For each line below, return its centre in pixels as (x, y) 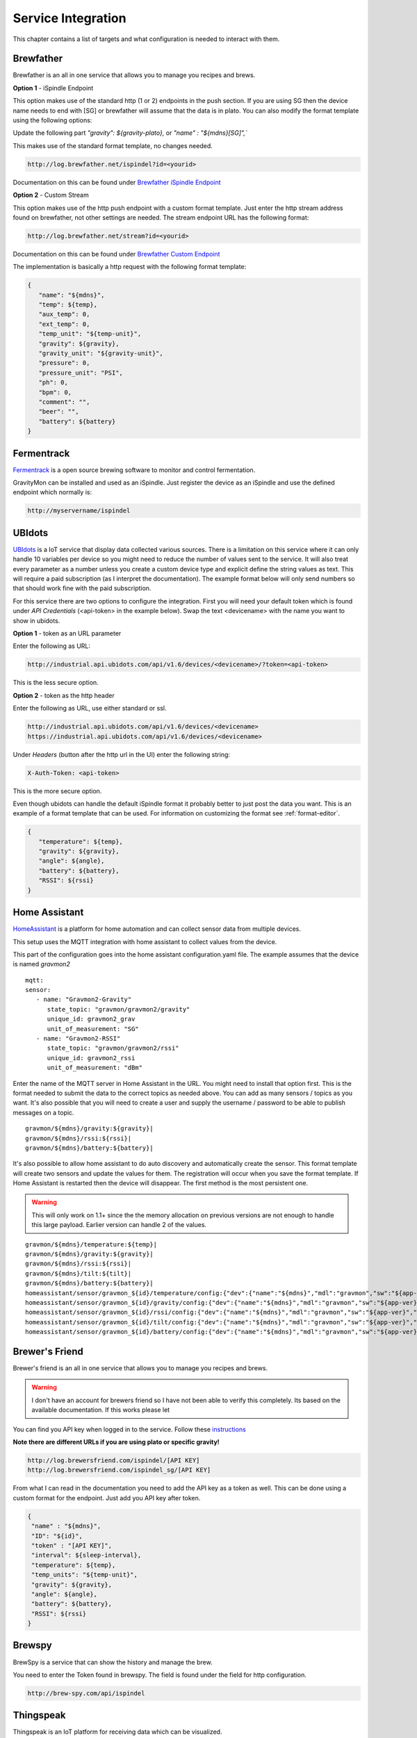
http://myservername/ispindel (79, 511)
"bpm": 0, (55, 392)
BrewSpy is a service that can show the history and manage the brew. (113, 1662)
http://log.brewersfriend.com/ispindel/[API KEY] (114, 1461)
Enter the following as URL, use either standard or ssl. (90, 708)
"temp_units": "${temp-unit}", (85, 1575)
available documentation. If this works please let (101, 1410)
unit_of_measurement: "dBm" (95, 1068)
